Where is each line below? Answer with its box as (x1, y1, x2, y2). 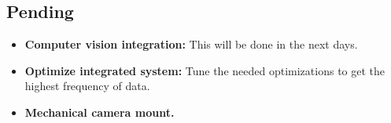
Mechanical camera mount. (24, 103, 175, 120)
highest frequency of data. (24, 78, 150, 94)
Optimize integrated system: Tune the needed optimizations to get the (24, 62, 385, 78)
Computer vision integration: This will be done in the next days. (24, 36, 358, 52)
